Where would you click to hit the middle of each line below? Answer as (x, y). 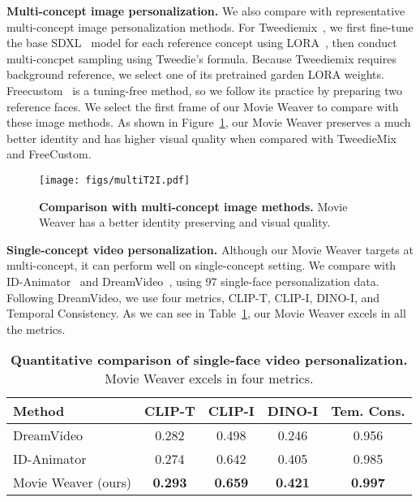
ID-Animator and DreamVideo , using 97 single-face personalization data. (193, 281)
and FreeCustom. (49, 154)
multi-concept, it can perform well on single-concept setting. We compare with (201, 265)
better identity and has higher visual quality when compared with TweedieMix (201, 138)
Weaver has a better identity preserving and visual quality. (185, 222)
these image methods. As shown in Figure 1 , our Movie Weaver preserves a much (209, 122)
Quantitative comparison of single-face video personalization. (209, 360)
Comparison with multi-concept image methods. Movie (193, 206)
